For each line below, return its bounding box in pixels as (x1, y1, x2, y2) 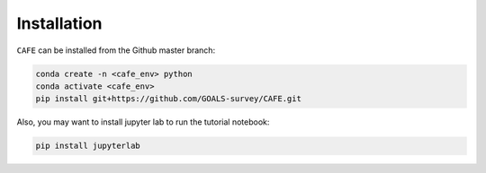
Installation (16, 13, 103, 33)
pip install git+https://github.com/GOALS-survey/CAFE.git (35, 94, 301, 104)
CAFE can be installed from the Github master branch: (16, 45, 216, 56)
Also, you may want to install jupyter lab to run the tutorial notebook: (16, 117, 270, 127)
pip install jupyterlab (35, 141, 141, 151)
